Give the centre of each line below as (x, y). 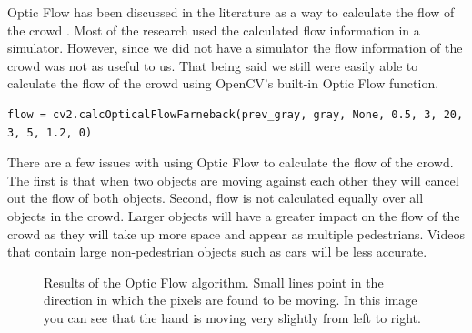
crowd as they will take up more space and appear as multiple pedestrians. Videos (236, 233)
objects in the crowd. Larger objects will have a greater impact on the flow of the (234, 215)
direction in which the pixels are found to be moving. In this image (231, 300)
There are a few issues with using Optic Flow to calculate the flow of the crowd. (231, 162)
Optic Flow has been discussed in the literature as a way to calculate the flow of (231, 12)
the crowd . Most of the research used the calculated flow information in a (214, 30)
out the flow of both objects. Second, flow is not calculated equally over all (216, 198)
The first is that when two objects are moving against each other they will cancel (233, 180)
